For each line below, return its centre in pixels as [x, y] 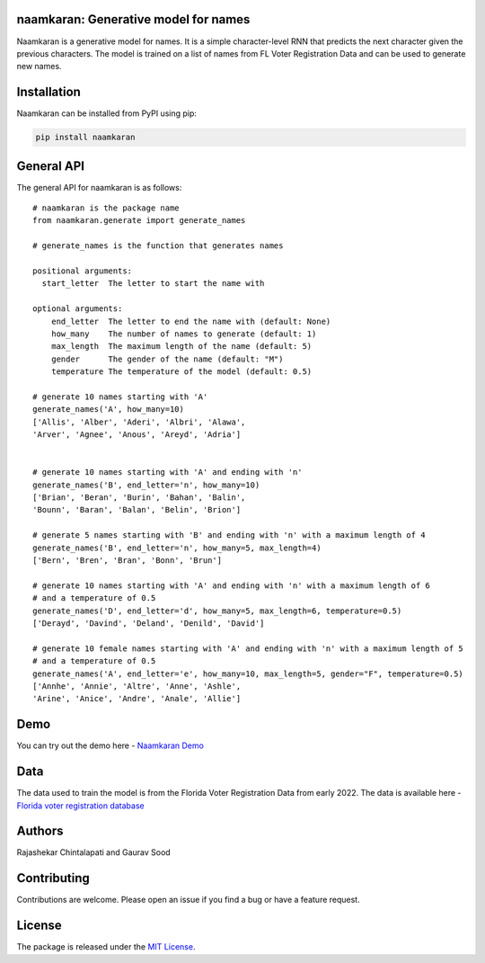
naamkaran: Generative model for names [133, 19]
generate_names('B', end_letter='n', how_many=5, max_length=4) [177, 548]
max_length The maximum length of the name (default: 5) [181, 347]
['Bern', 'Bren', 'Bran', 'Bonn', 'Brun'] [128, 561]
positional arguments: [83, 271]
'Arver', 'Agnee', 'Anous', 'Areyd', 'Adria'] [137, 435]
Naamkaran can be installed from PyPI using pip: [107, 113]
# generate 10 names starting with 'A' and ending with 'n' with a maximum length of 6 [232, 585]
